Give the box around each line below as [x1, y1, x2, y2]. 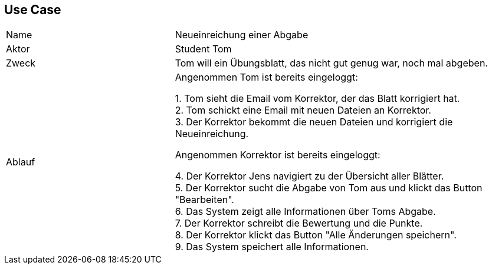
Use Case [4, 2, 61, 17]
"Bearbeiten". [175, 194, 234, 206]
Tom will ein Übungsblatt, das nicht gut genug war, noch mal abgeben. [175, 57, 488, 69]
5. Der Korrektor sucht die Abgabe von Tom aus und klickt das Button [175, 182, 483, 194]
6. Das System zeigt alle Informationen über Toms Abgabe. [175, 205, 436, 218]
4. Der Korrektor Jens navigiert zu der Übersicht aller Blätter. [175, 170, 444, 182]
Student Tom [175, 43, 232, 55]
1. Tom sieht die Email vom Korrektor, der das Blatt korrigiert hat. [175, 92, 460, 105]
